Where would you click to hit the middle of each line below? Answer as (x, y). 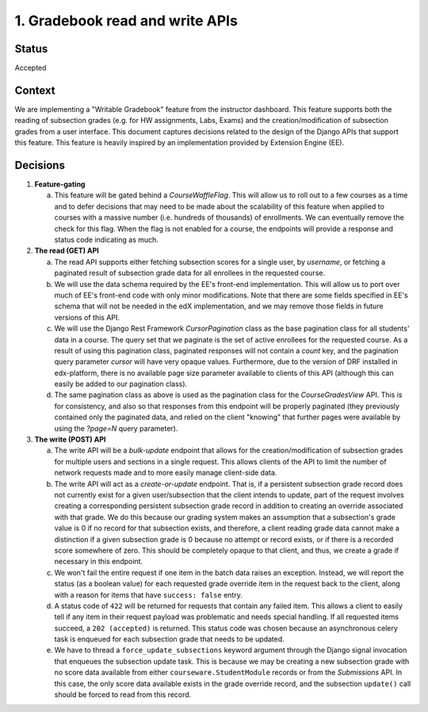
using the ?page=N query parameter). (116, 428)
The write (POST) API (70, 439)
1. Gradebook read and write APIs (126, 21)
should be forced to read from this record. (123, 695)
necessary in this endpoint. (98, 561)
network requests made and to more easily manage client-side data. (166, 473)
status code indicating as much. (106, 239)
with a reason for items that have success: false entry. (149, 595)
